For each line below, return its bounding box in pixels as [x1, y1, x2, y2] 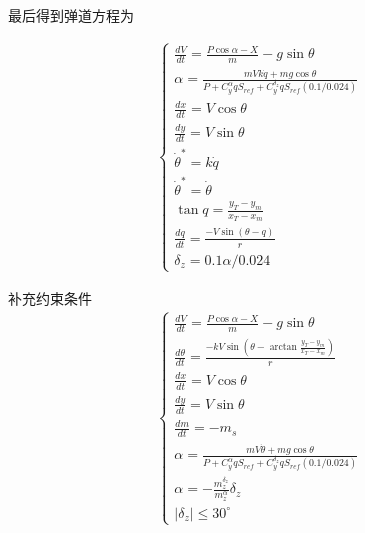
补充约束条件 [8, 287, 92, 308]
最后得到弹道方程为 [8, 5, 134, 25]
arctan [269, 342, 297, 353]
